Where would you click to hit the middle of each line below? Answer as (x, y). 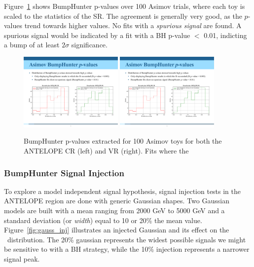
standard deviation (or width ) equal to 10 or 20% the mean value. (103, 220)
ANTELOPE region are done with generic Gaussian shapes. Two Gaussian (117, 201)
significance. (89, 45)
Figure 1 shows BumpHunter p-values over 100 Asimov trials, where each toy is (125, 6)
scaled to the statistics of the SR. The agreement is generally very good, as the (123, 16)
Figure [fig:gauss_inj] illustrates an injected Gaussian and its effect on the (117, 230)
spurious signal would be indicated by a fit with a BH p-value (97, 35)
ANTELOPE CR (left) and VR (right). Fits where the (106, 151)
